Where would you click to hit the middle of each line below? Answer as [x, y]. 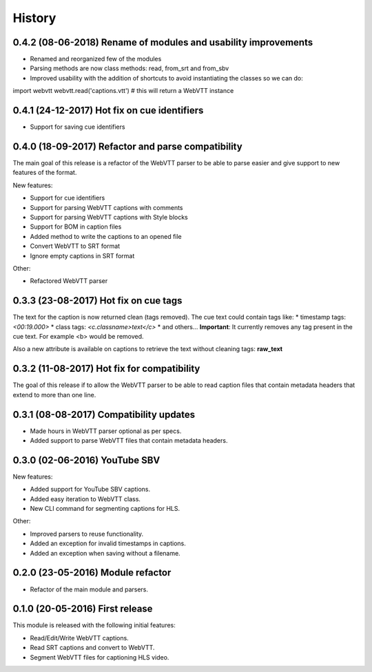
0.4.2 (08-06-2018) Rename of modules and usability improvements [163, 42]
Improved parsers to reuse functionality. [87, 534]
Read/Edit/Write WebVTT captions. [79, 638]
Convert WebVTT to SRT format [75, 246]
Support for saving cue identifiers [77, 127]
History [34, 18]
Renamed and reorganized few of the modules [96, 59]
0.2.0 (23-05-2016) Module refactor [92, 573]
